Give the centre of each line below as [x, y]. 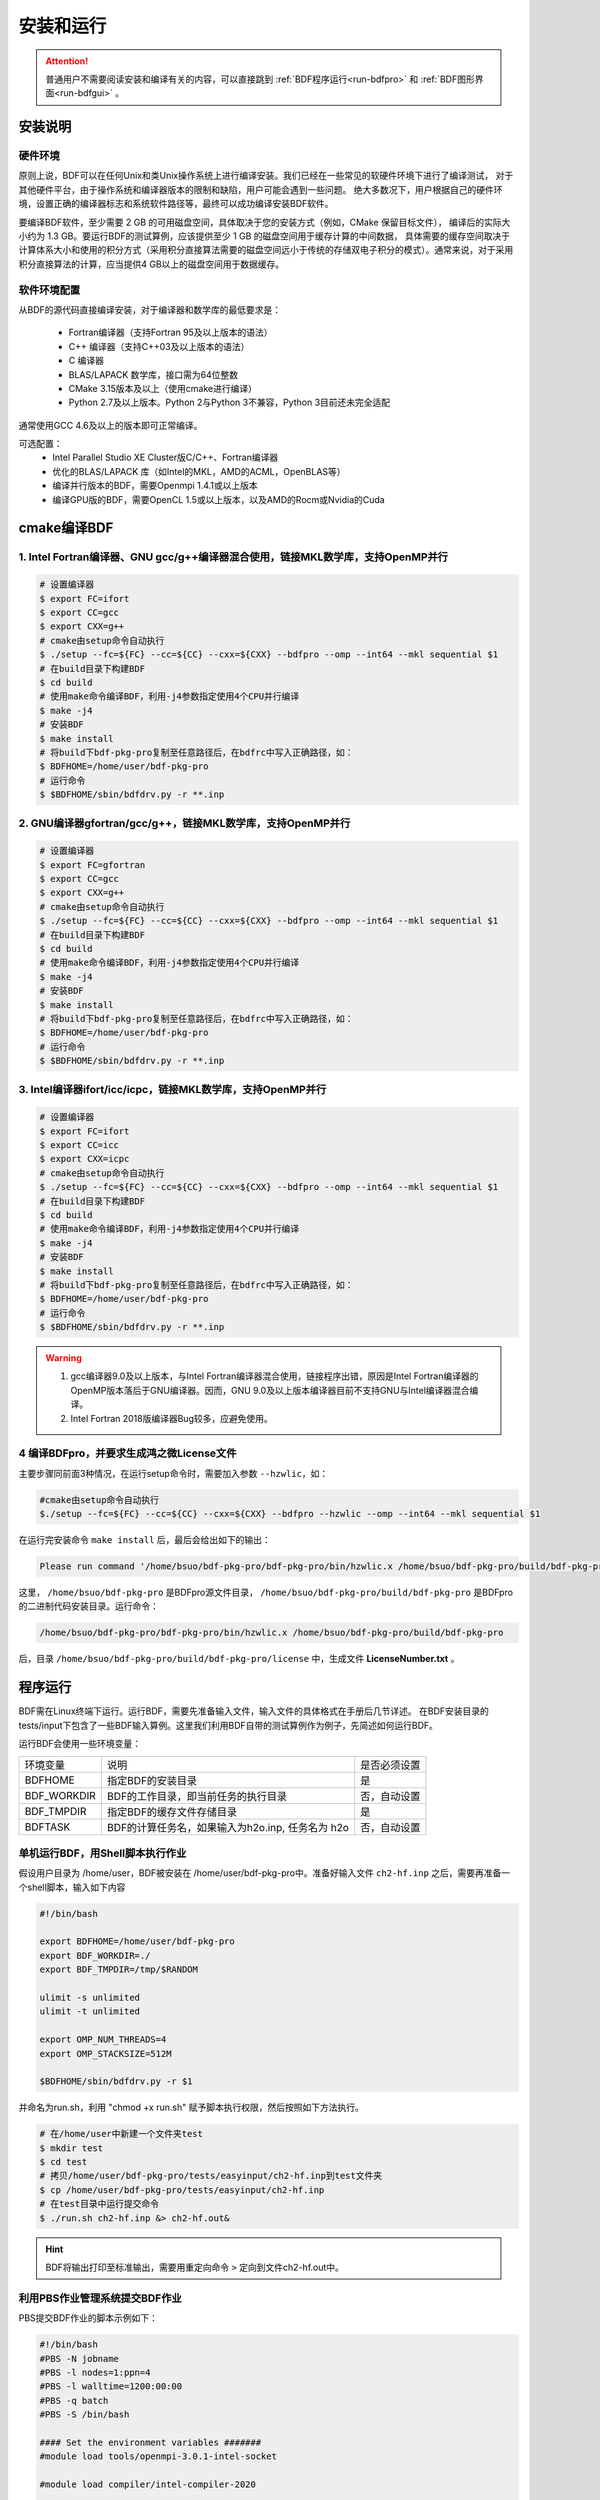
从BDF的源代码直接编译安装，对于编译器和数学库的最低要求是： [150, 309]
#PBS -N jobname [79, 2358]
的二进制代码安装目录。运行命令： [88, 1606]
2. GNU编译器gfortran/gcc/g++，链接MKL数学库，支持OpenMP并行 [184, 823]
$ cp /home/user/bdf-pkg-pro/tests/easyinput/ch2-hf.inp [182, 2189]
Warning [63, 1358]
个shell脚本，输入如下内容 [72, 1887]
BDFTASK [47, 1827]
